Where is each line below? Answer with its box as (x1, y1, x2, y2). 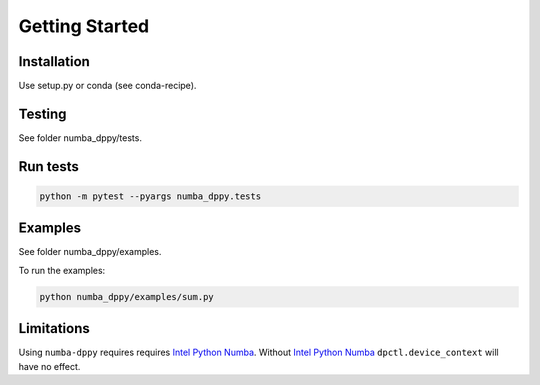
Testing (18, 105, 67, 122)
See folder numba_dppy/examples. (18, 246, 162, 258)
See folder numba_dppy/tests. (18, 131, 142, 144)
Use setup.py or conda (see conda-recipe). (18, 80, 197, 92)
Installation (18, 53, 90, 70)
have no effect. (18, 360, 81, 372)
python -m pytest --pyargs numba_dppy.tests (39, 190, 262, 202)
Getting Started (18, 15, 150, 37)
